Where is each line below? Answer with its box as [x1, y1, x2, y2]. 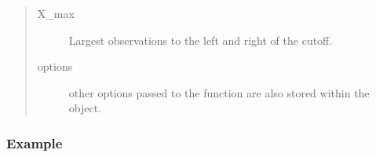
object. [68, 100, 102, 116]
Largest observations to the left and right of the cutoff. [68, 31, 333, 48]
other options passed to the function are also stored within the [68, 84, 370, 100]
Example [6, 133, 63, 152]
